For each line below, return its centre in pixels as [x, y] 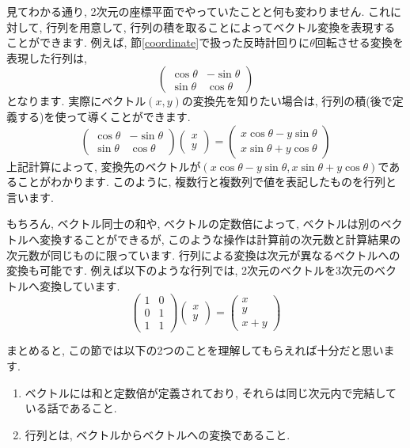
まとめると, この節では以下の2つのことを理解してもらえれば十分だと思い [195, 350]
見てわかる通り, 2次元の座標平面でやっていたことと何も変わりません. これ [198, 11]
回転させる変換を [359, 42]
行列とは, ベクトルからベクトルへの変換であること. [158, 434]
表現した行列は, [47, 57]
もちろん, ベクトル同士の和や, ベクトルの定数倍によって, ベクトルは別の [194, 224]
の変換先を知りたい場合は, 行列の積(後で [287, 101]
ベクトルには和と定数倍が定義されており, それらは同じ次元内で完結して [211, 392]
